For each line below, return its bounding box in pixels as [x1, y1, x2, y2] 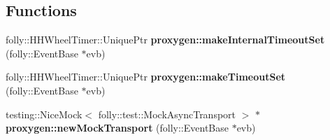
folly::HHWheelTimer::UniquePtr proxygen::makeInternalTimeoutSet [6, 32, 325, 47]
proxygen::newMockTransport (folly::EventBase [6, 120, 229, 135]
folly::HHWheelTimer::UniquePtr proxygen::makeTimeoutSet [6, 69, 286, 84]
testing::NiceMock [6, 106, 82, 121]
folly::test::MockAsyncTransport [98, 106, 236, 121]
